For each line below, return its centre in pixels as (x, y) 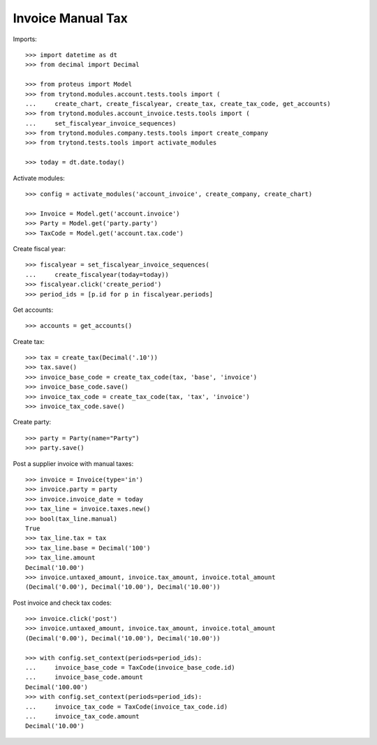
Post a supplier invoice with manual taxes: (73, 463)
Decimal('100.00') (57, 687)
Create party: (32, 422)
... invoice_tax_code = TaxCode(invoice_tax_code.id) (127, 707)
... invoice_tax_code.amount (82, 716)
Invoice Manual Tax (71, 18)
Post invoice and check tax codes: (62, 603)
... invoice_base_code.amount (84, 677)
